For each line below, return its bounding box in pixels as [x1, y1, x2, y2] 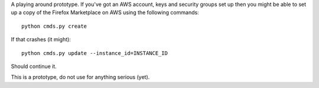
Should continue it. [11, 63, 57, 70]
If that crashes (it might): [11, 36, 71, 43]
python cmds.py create [21, 22, 87, 30]
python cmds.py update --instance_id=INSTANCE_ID [21, 50, 168, 56]
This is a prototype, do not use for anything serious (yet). [11, 74, 150, 81]
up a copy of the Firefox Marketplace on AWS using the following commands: [11, 9, 199, 16]
